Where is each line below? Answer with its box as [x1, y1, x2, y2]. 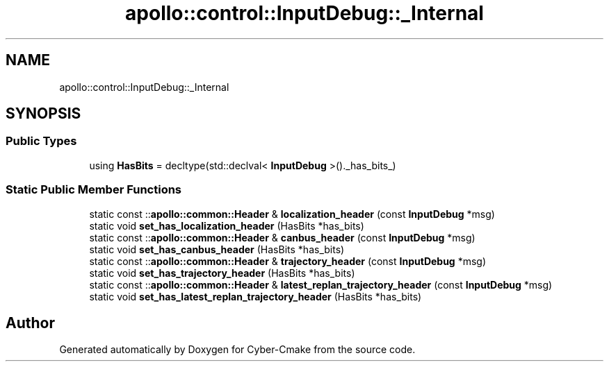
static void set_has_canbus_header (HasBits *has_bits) [89, 243, 345, 255]
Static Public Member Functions [6, 182, 182, 197]
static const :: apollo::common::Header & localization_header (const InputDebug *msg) [89, 207, 495, 220]
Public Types [6, 134, 77, 148]
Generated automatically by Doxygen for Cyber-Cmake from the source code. [59, 343, 416, 356]
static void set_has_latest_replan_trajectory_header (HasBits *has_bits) [89, 290, 422, 302]
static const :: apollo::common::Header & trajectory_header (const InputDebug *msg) [89, 255, 487, 267]
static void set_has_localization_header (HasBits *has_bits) [89, 219, 364, 232]
